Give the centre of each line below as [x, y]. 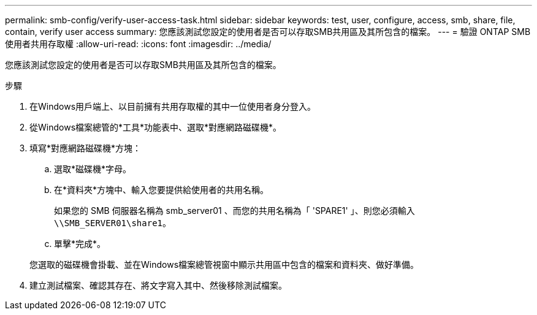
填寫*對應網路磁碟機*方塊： [86, 148]
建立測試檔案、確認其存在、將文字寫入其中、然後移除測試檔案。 [158, 285]
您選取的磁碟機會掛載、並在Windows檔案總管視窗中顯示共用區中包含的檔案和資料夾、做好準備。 [224, 264]
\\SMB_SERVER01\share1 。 [113, 223]
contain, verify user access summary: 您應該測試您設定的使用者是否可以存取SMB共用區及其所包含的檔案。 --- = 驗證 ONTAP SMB [268, 32]
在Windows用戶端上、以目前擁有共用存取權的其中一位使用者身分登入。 [173, 106]
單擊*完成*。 [80, 244]
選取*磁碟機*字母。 [93, 169]
